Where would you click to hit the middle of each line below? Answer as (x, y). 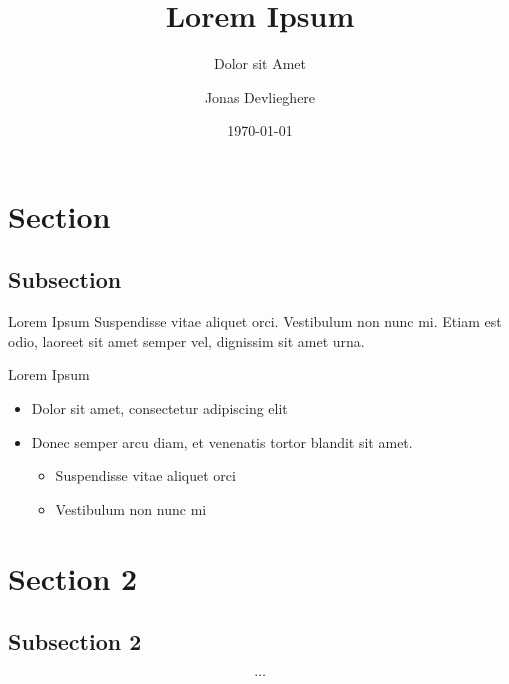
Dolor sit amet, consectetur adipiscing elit (159, 408)
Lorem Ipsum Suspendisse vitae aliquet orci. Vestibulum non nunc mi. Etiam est (255, 321)
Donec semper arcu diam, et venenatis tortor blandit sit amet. (222, 441)
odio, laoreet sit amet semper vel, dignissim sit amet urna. (186, 340)
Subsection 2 (75, 641)
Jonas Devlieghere (260, 96)
